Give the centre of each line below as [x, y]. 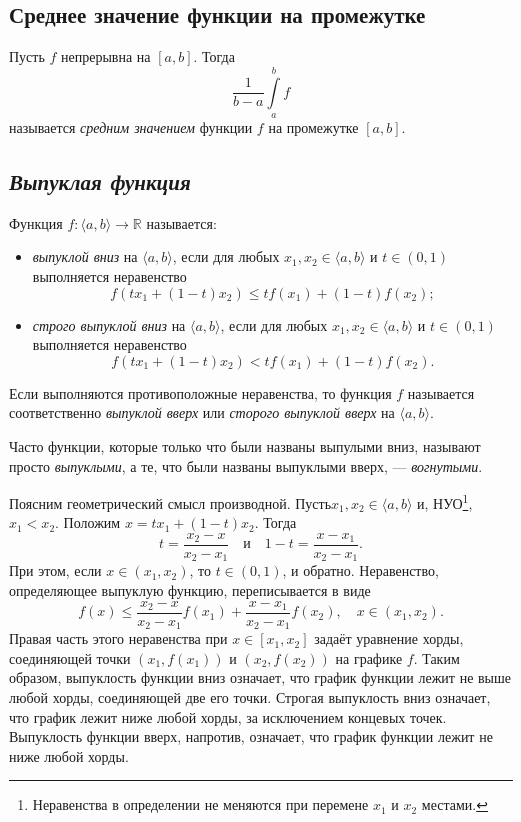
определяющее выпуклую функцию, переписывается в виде [190, 590]
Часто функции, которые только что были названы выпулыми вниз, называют [245, 445]
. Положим [88, 522]
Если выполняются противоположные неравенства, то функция [200, 392]
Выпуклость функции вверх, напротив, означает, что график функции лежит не [251, 736]
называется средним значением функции [131, 126]
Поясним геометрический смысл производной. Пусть [170, 502]
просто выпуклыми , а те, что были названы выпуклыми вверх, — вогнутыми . [246, 465]
